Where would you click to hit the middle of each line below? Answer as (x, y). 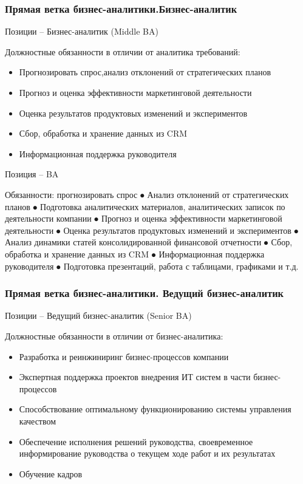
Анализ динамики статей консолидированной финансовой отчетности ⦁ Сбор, (149, 242)
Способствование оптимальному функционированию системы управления (155, 409)
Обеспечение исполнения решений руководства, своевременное (136, 441)
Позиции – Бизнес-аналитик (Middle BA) (82, 31)
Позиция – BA (32, 174)
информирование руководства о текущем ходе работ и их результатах (147, 453)
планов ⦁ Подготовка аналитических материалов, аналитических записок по (145, 206)
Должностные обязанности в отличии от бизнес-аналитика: (114, 336)
